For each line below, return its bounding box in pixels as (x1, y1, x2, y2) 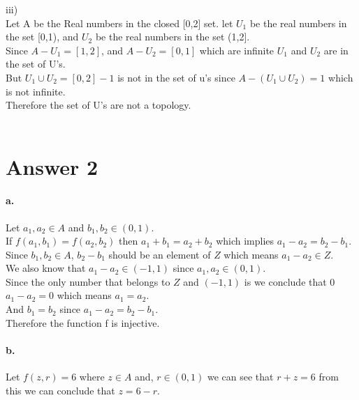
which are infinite (199, 43, 274, 57)
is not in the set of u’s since (117, 70, 235, 84)
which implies (216, 233, 274, 248)
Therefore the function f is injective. (6, 315, 160, 330)
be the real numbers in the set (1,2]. (95, 29, 250, 44)
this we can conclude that (6, 383, 115, 397)
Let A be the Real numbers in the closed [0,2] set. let (6, 15, 233, 30)
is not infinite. (6, 84, 66, 98)
